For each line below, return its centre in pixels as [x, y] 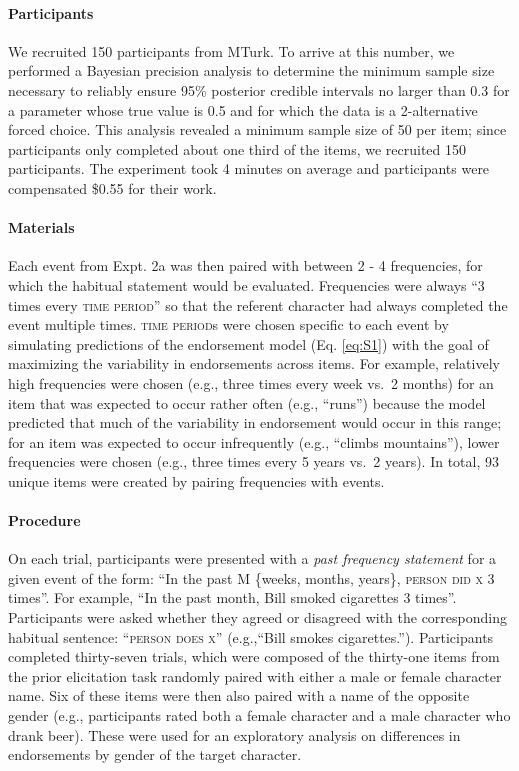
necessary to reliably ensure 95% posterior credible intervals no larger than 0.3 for [259, 89]
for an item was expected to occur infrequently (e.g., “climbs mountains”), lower [254, 441]
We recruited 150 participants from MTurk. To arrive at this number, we [231, 50]
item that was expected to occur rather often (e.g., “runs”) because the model [247, 402]
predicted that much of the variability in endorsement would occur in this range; [255, 422]
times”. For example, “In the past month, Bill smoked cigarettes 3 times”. [232, 597]
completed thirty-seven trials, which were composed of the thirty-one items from [254, 656]
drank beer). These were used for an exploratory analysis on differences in [234, 734]
